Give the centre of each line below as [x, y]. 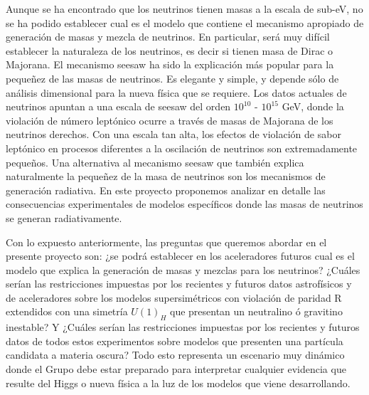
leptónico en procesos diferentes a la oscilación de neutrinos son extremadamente [182, 148]
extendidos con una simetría [67, 311]
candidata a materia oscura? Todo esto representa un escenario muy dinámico [175, 355]
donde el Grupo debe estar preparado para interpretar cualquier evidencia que [176, 369]
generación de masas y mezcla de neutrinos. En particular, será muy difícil [168, 37]
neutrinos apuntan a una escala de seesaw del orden [118, 106]
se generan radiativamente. [64, 217]
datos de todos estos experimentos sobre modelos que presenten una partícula [175, 341]
